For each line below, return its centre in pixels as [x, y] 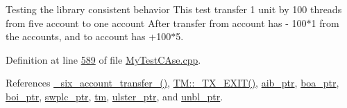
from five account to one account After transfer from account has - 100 [156, 22]
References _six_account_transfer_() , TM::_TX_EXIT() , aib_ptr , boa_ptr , [172, 83]
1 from [325, 22]
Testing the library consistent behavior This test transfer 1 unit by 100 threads [174, 9]
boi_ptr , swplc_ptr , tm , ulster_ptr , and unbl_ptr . [115, 96]
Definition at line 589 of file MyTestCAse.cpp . [103, 59]
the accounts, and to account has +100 [88, 36]
